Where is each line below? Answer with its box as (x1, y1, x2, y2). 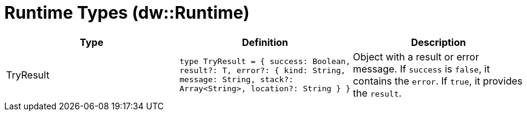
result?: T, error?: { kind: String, (179, 65, 346, 75)
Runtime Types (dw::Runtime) (4, 2, 250, 23)
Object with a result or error (352, 50, 479, 63)
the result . (352, 86, 402, 99)
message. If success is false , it (352, 62, 490, 75)
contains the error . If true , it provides (352, 74, 523, 87)
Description (411, 36, 466, 48)
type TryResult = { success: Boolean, (179, 56, 351, 66)
